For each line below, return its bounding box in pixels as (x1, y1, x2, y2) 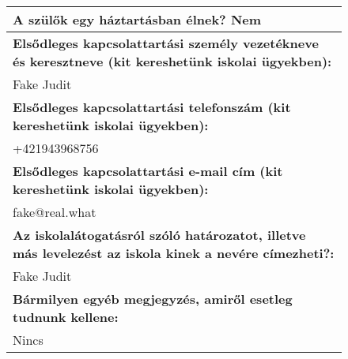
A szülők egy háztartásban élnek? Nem (13, 10, 262, 28)
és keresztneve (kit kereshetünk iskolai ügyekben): (13, 52, 332, 70)
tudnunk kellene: (13, 308, 119, 326)
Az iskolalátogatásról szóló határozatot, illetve (13, 226, 306, 244)
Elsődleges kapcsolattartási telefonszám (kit (13, 98, 291, 116)
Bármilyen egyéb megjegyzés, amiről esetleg (13, 290, 293, 308)
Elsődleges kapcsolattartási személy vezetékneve (13, 34, 319, 52)
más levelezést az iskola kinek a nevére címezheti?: (13, 244, 335, 262)
